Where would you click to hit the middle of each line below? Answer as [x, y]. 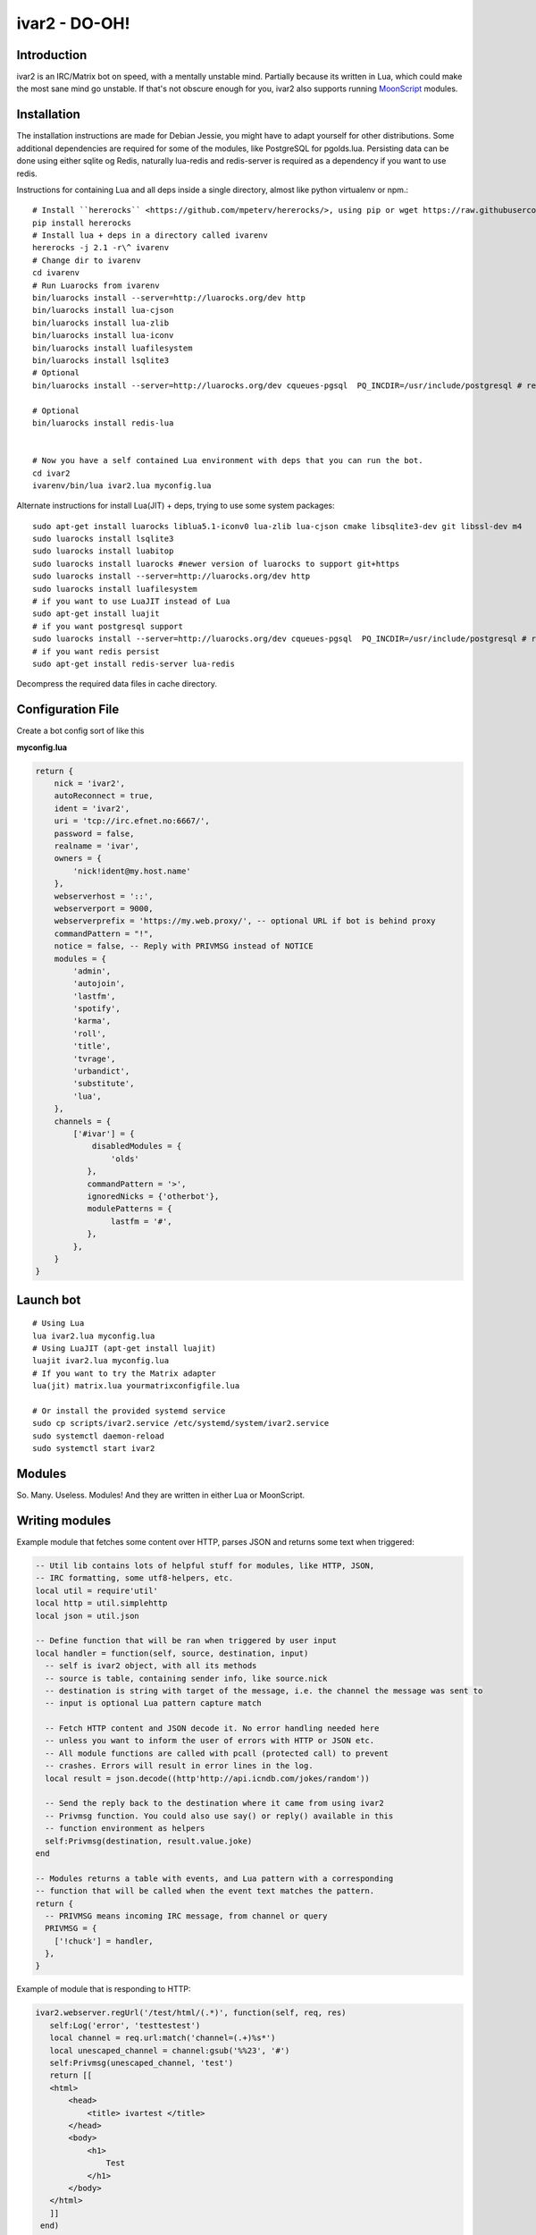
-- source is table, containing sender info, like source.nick [186, 1678]
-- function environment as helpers [125, 1829]
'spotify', [96, 1009]
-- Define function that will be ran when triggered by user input [186, 1641]
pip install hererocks [82, 223]
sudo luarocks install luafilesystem [115, 589]
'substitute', [104, 1084]
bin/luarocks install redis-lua [103, 423]
